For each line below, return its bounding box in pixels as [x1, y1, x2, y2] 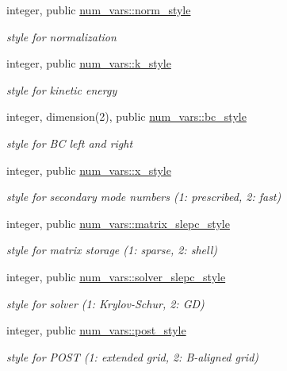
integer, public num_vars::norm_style [6, 2, 191, 17]
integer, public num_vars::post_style [6, 322, 186, 338]
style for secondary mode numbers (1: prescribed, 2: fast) [6, 188, 281, 205]
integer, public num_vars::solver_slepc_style [6, 268, 226, 284]
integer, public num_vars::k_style [6, 55, 171, 71]
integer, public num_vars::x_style [6, 161, 171, 178]
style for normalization [6, 28, 117, 44]
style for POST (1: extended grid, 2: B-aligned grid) [6, 348, 259, 365]
